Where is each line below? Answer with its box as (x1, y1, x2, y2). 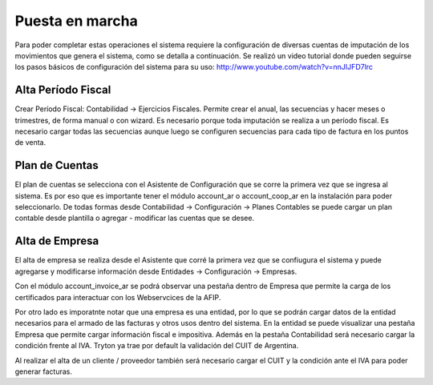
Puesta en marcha (14, 12, 138, 30)
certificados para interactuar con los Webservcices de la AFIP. (14, 292, 221, 302)
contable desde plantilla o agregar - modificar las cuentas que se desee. (14, 213, 255, 223)
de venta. (14, 138, 47, 147)
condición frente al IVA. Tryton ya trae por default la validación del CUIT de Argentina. (14, 341, 299, 351)
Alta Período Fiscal (14, 83, 111, 97)
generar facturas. (14, 367, 72, 376)
